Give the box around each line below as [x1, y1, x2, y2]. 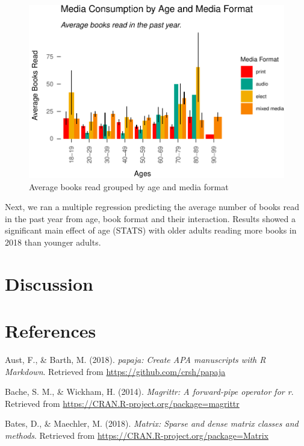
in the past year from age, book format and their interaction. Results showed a [5, 212, 296, 225]
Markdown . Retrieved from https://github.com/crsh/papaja [5, 365, 226, 377]
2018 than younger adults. [5, 235, 101, 248]
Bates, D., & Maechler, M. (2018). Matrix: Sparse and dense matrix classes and [5, 417, 299, 430]
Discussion [5, 271, 93, 296]
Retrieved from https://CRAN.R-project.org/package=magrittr [5, 397, 240, 409]
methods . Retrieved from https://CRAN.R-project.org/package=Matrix [5, 429, 269, 441]
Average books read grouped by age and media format [29, 180, 229, 193]
